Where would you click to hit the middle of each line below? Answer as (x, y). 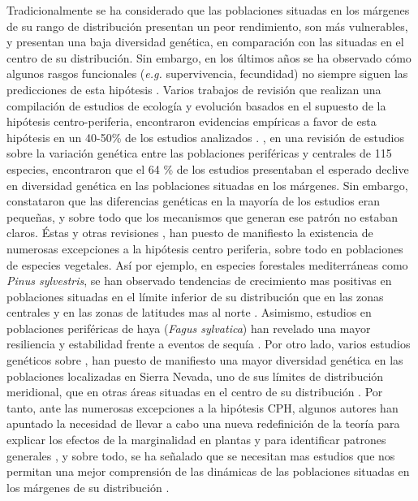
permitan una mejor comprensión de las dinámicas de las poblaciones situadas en (208, 471)
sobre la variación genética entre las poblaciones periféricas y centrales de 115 (199, 153)
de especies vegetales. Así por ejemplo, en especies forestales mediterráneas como (207, 264)
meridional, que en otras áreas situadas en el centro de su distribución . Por (195, 392)
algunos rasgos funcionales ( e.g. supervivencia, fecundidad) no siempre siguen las (207, 73)
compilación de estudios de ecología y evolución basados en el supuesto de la (196, 105)
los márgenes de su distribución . (88, 487)
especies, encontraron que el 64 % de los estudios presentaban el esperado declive (208, 168)
